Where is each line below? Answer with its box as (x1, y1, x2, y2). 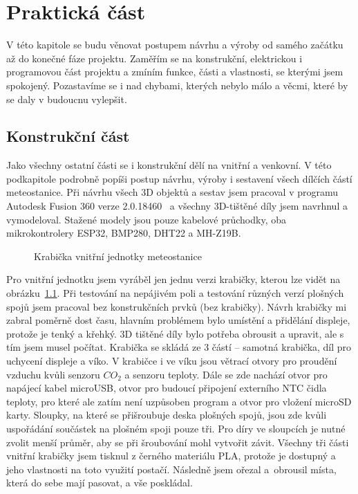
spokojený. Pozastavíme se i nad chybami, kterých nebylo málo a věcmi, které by (6, 77, 348, 92)
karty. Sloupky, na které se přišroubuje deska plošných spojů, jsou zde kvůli (6, 408, 327, 422)
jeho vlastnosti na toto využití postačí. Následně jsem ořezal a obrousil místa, (6, 461, 337, 476)
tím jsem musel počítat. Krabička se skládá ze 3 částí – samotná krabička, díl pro (6, 340, 352, 354)
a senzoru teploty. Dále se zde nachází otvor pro (124, 367, 328, 381)
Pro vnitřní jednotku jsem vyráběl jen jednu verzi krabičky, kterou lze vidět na (6, 272, 341, 286)
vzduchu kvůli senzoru (6, 367, 100, 381)
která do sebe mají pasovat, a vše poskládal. (6, 475, 193, 490)
